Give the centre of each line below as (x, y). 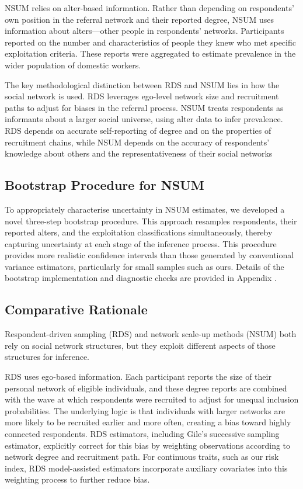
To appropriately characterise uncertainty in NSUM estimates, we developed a (145, 209)
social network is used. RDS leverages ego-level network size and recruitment (142, 96)
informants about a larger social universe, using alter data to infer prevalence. (144, 119)
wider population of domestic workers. (73, 65)
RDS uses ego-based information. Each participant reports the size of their (138, 377)
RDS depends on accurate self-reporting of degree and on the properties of (138, 130)
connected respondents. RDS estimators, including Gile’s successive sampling (142, 434)
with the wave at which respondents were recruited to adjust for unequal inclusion (152, 399)
